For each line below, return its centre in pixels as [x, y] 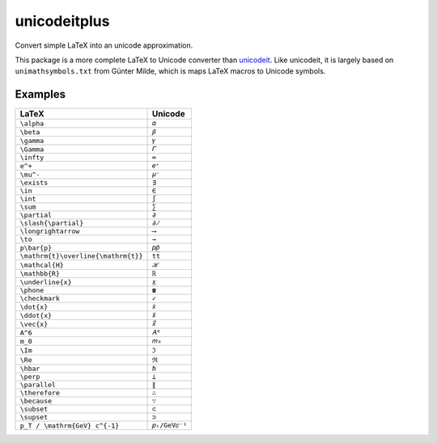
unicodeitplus [62, 21]
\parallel [38, 385]
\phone [32, 291]
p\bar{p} [36, 248]
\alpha [32, 123]
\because [36, 401]
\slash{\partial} [52, 224]
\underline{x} [46, 282]
